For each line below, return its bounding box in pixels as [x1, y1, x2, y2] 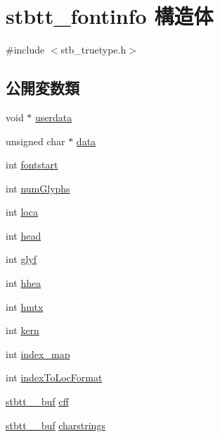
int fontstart [6, 157, 58, 172]
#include [6, 42, 45, 57]
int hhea [6, 276, 41, 290]
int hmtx [6, 299, 44, 314]
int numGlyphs [6, 180, 70, 195]
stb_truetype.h [60, 42, 127, 57]
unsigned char [6, 133, 65, 148]
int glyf [6, 252, 37, 266]
